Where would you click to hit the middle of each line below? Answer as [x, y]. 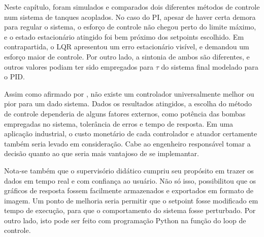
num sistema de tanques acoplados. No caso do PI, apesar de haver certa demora [130, 17]
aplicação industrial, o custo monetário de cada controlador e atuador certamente [131, 134]
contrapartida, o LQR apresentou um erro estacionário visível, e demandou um [127, 47]
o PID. [14, 77]
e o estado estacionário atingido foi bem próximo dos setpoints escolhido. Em [124, 36]
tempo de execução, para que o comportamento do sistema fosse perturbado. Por [130, 210]
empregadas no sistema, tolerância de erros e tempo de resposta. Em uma [119, 123]
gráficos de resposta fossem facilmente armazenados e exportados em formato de [129, 190]
